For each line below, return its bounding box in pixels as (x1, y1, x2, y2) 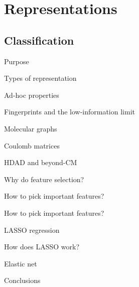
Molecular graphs (4, 123, 57, 133)
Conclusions (4, 275, 41, 285)
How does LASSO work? (4, 241, 80, 252)
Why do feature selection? (4, 174, 84, 184)
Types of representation (4, 73, 77, 83)
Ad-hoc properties (4, 89, 59, 100)
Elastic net (4, 258, 37, 268)
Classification (4, 32, 74, 48)
